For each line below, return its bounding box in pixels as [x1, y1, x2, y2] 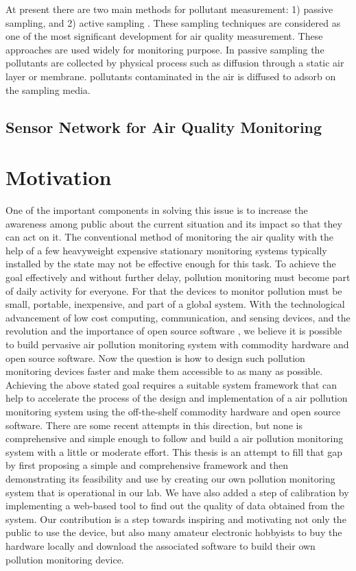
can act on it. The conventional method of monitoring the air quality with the [5, 230, 334, 244]
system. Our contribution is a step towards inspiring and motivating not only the [5, 511, 346, 526]
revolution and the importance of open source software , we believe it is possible [5, 324, 342, 338]
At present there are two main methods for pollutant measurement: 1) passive [5, 2, 333, 16]
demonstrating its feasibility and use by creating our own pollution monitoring [5, 471, 335, 485]
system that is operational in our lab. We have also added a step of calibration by [5, 485, 349, 499]
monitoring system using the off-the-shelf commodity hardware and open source [5, 404, 341, 418]
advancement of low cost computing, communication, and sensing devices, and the [5, 310, 351, 324]
